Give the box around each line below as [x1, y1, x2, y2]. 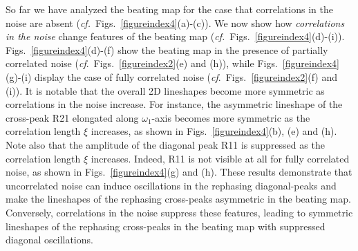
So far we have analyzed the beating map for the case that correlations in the [6, 2, 333, 16]
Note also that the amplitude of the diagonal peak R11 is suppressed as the [6, 137, 325, 151]
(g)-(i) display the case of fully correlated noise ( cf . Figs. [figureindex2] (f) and [6, 69, 338, 84]
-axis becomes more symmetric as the [151, 110, 310, 124]
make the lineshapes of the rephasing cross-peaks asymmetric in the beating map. [6, 192, 351, 206]
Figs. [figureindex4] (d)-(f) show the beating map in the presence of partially [6, 42, 328, 57]
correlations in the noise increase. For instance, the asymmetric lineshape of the [6, 97, 343, 111]
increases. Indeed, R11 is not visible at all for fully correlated [91, 151, 350, 165]
